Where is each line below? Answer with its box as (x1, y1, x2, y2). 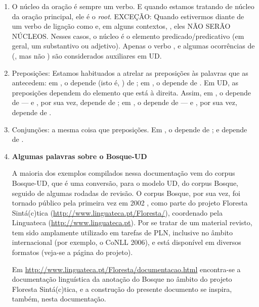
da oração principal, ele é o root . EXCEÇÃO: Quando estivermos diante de (12, 11, 244, 21)
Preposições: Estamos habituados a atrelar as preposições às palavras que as (12, 67, 248, 78)
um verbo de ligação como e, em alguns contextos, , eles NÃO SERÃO (12, 21, 231, 31)
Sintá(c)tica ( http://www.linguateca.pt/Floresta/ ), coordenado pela (12, 207, 223, 218)
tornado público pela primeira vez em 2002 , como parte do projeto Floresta (12, 197, 248, 208)
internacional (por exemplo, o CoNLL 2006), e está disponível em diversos (12, 237, 241, 247)
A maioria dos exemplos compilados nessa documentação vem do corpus (12, 168, 235, 178)
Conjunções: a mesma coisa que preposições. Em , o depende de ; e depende (12, 124, 247, 134)
